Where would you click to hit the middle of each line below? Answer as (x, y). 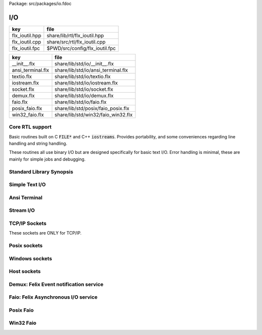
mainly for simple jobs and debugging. (47, 159)
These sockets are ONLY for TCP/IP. (45, 233)
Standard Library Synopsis (41, 171)
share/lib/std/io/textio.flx (83, 76)
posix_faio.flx (27, 108)
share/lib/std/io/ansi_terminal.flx (91, 70)
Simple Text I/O (27, 184)
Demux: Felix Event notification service (56, 284)
